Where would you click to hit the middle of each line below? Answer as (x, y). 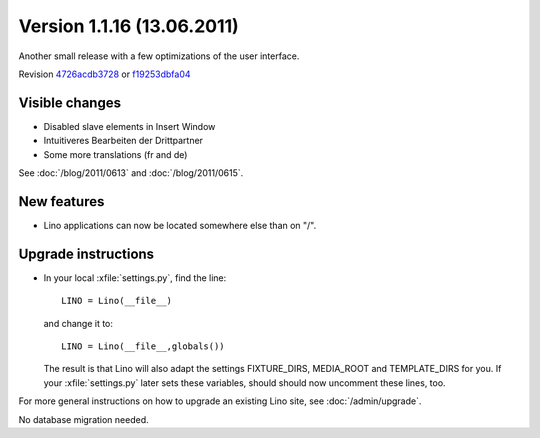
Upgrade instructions (86, 253)
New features (61, 201)
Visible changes (70, 102)
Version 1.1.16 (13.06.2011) (128, 26)
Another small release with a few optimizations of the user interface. (159, 56)
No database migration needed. (83, 419)
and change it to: (78, 323)
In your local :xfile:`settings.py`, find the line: (135, 277)
